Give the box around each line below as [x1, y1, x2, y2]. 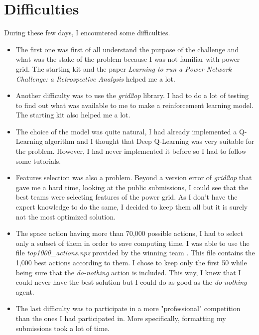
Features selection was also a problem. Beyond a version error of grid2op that [15, 172, 252, 183]
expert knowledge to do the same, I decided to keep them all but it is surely [15, 202, 248, 212]
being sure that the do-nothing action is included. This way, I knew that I [15, 267, 241, 277]
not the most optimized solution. [15, 211, 116, 222]
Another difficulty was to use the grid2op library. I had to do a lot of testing [15, 90, 249, 101]
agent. [15, 286, 34, 297]
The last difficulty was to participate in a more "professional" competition [15, 303, 241, 314]
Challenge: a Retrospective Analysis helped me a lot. [15, 73, 175, 84]
